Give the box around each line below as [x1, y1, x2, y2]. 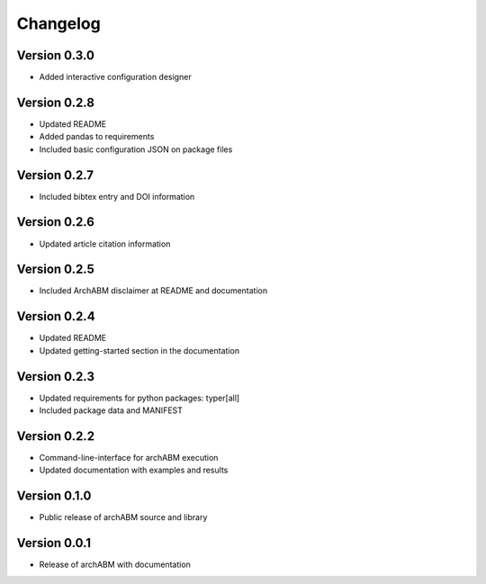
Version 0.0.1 [16, 535, 92, 551]
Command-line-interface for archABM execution [39, 452, 219, 463]
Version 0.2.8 [16, 94, 94, 110]
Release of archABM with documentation [39, 559, 191, 571]
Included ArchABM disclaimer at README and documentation [39, 285, 268, 296]
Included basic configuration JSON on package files [39, 144, 233, 155]
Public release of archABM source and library [39, 512, 208, 523]
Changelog [16, 13, 101, 33]
